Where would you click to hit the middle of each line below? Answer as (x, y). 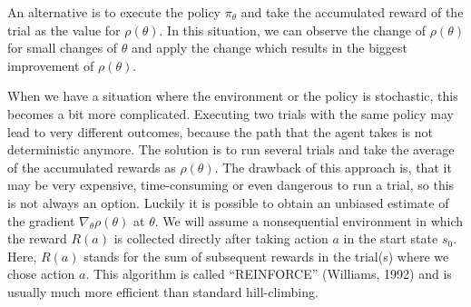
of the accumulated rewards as (92, 167)
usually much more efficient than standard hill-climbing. (163, 291)
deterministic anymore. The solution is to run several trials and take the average (231, 149)
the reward (37, 238)
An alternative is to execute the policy (114, 12)
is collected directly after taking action (221, 238)
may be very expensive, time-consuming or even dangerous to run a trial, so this (231, 185)
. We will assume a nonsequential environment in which (309, 220)
